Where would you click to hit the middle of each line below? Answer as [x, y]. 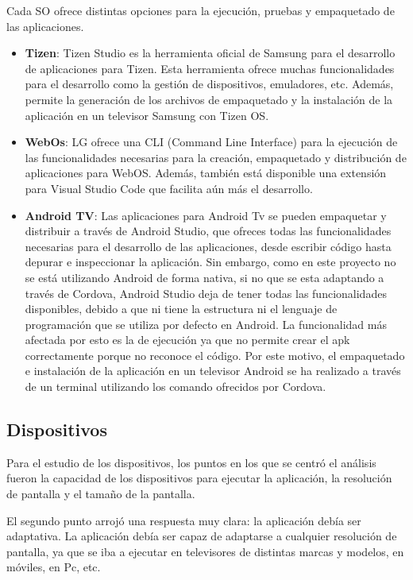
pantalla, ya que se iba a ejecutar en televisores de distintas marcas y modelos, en [205, 551]
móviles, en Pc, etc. [54, 567]
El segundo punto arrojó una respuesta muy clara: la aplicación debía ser [184, 520]
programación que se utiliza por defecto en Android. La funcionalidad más [206, 324]
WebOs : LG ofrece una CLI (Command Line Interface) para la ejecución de [211, 142]
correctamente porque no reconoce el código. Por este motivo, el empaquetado [215, 355]
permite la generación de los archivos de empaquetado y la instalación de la [209, 99]
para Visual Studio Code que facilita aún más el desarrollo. [169, 188]
